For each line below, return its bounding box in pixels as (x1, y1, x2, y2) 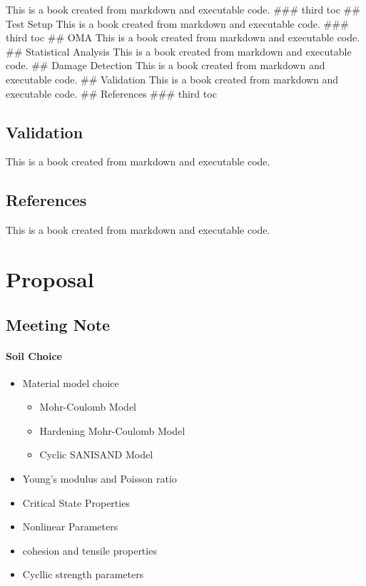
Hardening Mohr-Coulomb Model (39, 423, 185, 438)
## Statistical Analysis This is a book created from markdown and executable (6, 43, 352, 58)
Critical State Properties (22, 495, 130, 510)
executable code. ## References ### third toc (6, 86, 217, 101)
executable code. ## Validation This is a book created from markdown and (6, 71, 339, 86)
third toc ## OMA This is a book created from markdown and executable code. (6, 30, 360, 45)
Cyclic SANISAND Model (39, 447, 153, 462)
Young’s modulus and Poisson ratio (22, 471, 177, 486)
